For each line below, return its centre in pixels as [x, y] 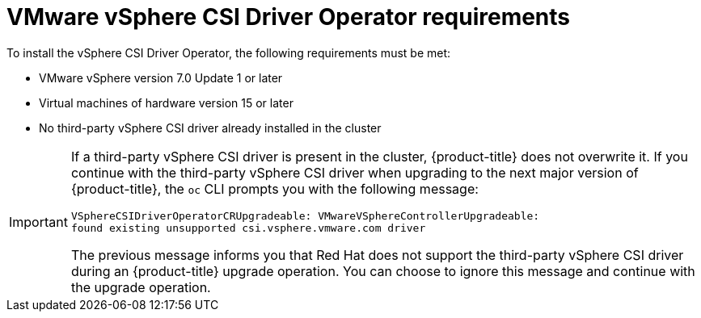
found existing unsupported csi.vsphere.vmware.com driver [248, 228]
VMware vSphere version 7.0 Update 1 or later [161, 77]
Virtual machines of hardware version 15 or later [166, 103]
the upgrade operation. [141, 287]
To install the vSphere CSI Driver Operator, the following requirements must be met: [229, 52]
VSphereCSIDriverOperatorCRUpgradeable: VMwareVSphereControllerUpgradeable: [305, 215]
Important [38, 222]
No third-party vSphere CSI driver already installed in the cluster [210, 128]
